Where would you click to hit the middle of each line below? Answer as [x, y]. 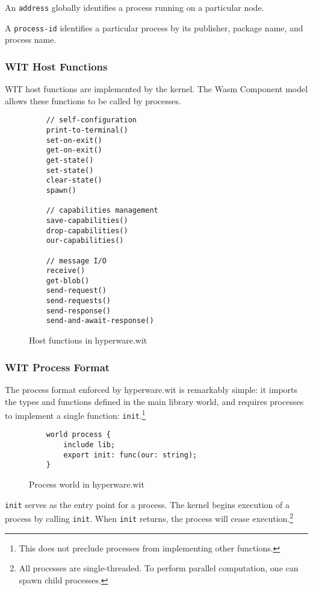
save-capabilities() [87, 220]
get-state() [70, 160]
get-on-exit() [74, 150]
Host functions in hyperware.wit [88, 340]
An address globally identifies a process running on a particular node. [135, 7]
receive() [66, 271]
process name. [31, 39]
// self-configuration [91, 120]
